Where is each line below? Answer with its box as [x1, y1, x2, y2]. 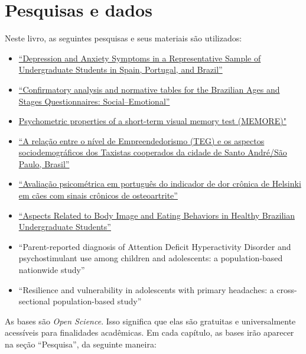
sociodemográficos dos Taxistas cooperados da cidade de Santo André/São [18, 146, 287, 158]
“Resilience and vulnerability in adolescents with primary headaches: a [18, 283, 274, 295]
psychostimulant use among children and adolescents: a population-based [18, 252, 283, 264]
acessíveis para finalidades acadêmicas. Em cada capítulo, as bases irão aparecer [5, 326, 294, 339]
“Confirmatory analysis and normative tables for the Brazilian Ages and [18, 83, 280, 95]
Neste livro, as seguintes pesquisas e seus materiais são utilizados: [5, 32, 242, 44]
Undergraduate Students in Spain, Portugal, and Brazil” [18, 63, 223, 76]
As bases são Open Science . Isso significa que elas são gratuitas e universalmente [5, 314, 296, 327]
